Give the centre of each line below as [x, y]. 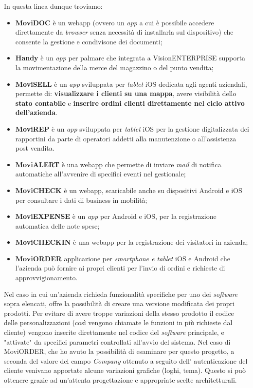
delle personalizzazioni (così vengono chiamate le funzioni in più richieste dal [118, 322]
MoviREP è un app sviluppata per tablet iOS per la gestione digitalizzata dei [132, 128]
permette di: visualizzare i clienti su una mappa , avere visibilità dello [126, 93]
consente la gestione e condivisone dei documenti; [89, 41]
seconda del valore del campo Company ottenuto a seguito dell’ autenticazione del [126, 360]
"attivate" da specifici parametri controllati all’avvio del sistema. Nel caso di [117, 341]
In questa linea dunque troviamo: [53, 6]
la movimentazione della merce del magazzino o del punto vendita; [114, 67]
